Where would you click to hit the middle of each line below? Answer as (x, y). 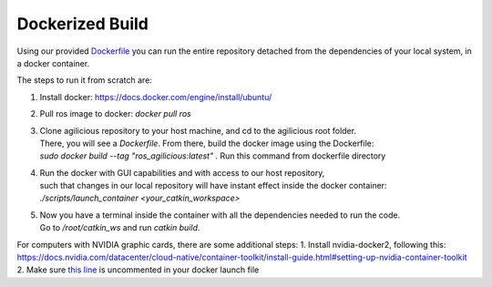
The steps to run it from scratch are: (84, 80)
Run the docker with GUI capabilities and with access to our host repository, (182, 172)
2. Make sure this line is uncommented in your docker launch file (138, 270)
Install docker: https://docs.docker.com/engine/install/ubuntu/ (156, 97)
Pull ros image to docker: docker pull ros (115, 114)
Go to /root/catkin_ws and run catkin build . (120, 228)
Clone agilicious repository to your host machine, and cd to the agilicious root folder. (198, 130)
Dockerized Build (83, 24)
